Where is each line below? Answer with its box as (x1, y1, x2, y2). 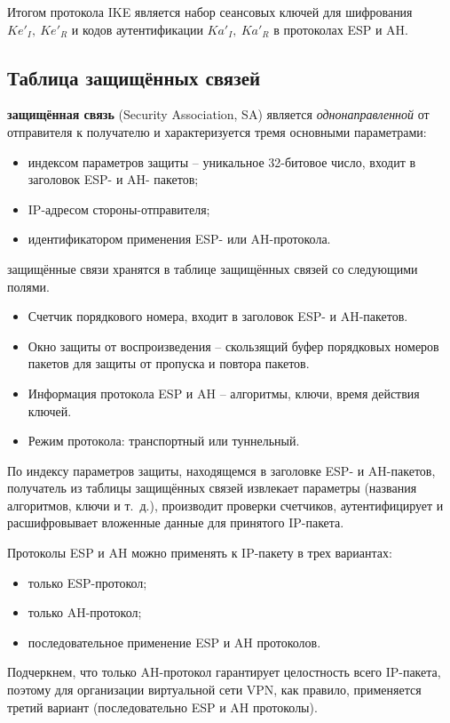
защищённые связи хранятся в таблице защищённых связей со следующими (7, 259, 418, 277)
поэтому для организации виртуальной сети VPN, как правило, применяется (7, 680, 422, 699)
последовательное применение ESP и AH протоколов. (28, 632, 321, 651)
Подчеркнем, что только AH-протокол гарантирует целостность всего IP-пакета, (7, 663, 441, 681)
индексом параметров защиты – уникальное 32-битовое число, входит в (28, 152, 416, 171)
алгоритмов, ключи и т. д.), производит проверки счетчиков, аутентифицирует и (7, 495, 444, 514)
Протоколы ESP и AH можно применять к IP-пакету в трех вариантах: (7, 543, 392, 562)
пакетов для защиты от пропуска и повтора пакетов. (28, 354, 310, 373)
